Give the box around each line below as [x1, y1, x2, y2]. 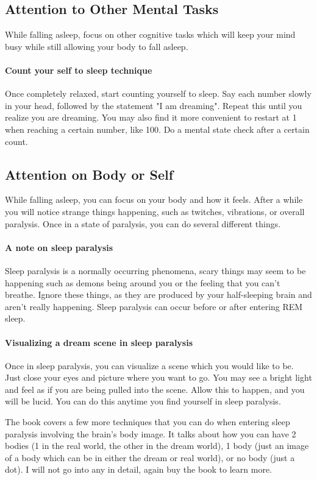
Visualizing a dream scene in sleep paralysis [5, 336, 193, 348]
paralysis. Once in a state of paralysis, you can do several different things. [5, 217, 281, 230]
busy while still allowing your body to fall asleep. [5, 40, 188, 52]
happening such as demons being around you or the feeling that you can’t [5, 276, 280, 289]
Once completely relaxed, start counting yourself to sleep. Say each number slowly [5, 87, 312, 100]
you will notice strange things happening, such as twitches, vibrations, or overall [5, 205, 305, 217]
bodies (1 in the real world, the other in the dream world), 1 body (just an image [5, 439, 309, 452]
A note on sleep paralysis [5, 241, 113, 253]
